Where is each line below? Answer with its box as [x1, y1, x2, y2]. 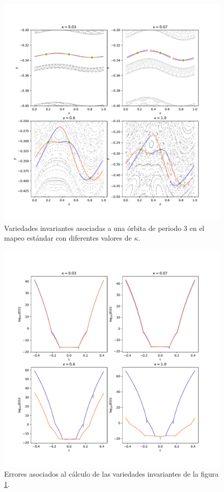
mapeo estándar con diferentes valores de [4, 232, 132, 243]
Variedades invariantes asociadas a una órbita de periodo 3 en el [4, 222, 205, 233]
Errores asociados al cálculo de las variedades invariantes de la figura [4, 468, 219, 479]
